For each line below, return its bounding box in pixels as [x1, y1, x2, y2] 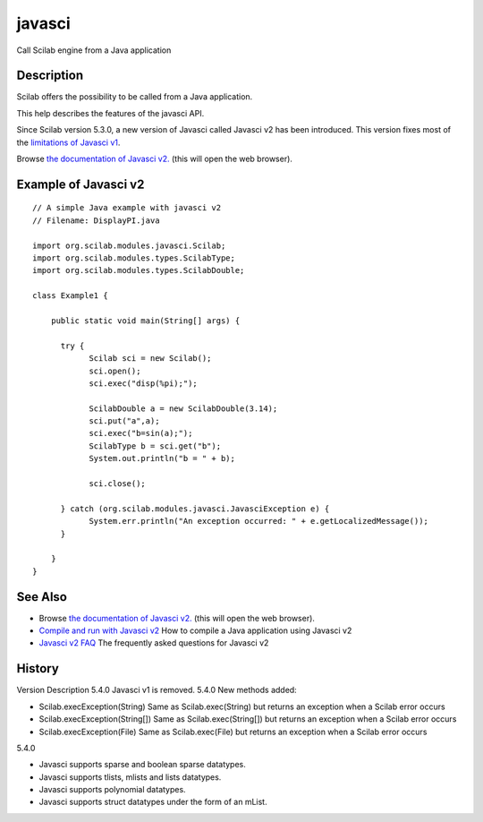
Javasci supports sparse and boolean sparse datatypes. [38, 759, 246, 770]
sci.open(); [89, 365, 141, 376]
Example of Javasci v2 [16, 176, 145, 192]
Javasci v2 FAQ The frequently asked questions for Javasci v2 [38, 638, 269, 648]
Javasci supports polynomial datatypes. [38, 784, 187, 795]
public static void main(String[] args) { [50, 315, 241, 326]
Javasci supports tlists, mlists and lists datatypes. [38, 771, 222, 783]
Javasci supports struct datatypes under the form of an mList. [38, 797, 267, 808]
